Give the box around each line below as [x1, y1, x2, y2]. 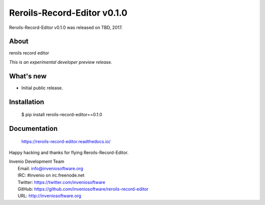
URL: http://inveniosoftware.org [18, 193, 81, 199]
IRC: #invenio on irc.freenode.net [18, 172, 85, 179]
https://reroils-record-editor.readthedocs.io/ [21, 138, 111, 144]
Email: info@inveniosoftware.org [18, 165, 83, 171]
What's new [9, 72, 47, 80]
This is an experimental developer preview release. [9, 59, 112, 65]
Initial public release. [21, 85, 63, 91]
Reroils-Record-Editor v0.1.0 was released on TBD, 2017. [9, 25, 123, 30]
